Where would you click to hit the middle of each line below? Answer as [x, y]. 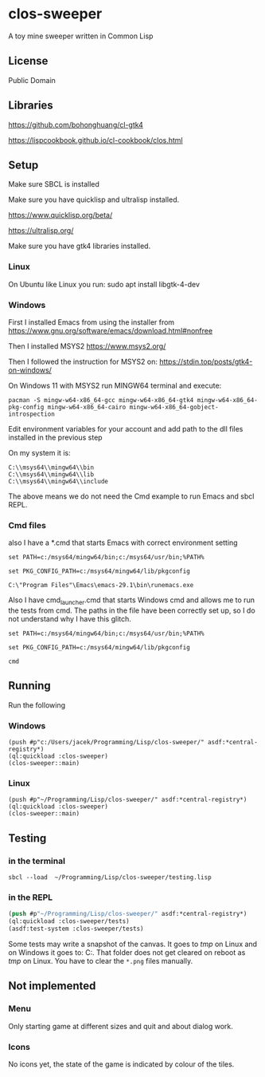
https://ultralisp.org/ [41, 231]
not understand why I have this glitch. [70, 619]
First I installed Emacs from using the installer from [92, 322]
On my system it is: [39, 452]
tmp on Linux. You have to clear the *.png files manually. [101, 961]
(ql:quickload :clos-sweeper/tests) [69, 921]
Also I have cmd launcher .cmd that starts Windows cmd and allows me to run [131, 601]
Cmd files [27, 525]
